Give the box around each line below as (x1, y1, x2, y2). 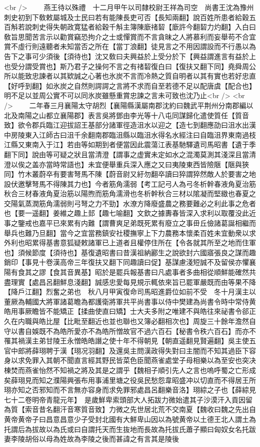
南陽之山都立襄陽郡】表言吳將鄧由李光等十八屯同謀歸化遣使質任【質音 (17, 110, 249, 120)
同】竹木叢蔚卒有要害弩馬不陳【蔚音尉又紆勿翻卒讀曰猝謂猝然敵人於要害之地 (4, 169, 256, 179)
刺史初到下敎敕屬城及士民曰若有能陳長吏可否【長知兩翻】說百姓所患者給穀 (4, 12, 249, 22)
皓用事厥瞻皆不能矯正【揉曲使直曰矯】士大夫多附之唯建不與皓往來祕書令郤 (4, 306, 249, 316)
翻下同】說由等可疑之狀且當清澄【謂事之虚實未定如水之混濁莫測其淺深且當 (4, 149, 249, 159)
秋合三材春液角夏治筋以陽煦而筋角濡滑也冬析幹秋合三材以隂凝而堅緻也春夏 (4, 188, 249, 199)
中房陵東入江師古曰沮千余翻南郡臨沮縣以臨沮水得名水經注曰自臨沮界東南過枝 (4, 129, 256, 140)
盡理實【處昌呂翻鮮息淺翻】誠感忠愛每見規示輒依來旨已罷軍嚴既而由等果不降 (4, 276, 256, 287)
